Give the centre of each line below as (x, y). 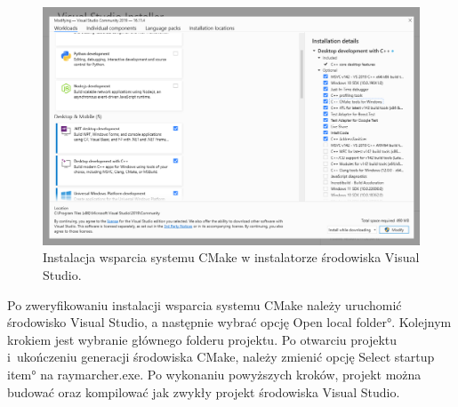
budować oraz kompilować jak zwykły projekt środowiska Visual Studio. (204, 391)
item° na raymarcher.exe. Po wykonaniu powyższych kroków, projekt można (214, 375)
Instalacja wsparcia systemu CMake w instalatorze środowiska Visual (231, 257)
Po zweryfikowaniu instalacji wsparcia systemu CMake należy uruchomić (205, 304)
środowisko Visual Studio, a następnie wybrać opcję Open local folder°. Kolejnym (229, 322)
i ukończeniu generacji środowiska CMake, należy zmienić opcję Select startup (221, 357)
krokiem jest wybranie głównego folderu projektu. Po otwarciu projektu (202, 339)
